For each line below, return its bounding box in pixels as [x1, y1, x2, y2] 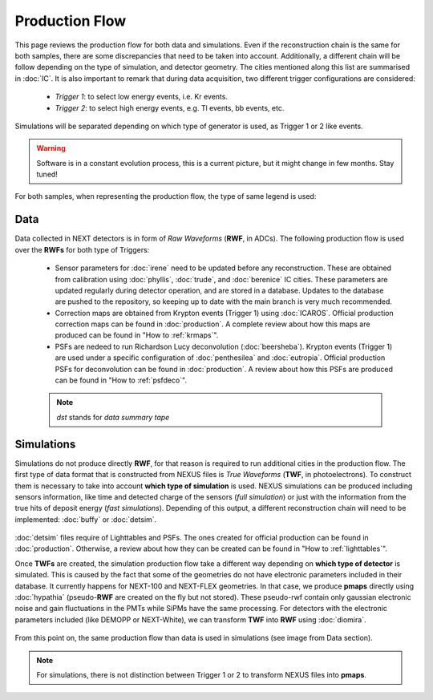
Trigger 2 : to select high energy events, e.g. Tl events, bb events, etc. [55, 103, 285, 112]
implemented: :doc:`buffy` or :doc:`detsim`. [14, 514, 157, 524]
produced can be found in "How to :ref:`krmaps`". [55, 330, 219, 340]
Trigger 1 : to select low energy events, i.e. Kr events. [55, 92, 229, 102]
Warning [36, 144, 66, 153]
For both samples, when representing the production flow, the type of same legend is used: [14, 192, 317, 201]
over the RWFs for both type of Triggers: [14, 245, 150, 254]
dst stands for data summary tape [56, 412, 170, 422]
